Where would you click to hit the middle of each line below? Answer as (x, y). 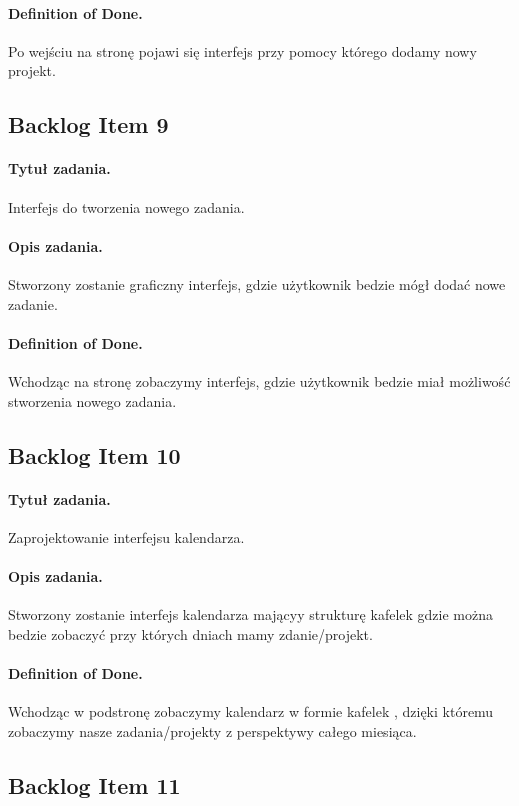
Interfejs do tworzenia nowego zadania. (126, 206)
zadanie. (33, 303)
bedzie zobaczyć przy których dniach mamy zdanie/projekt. (190, 633)
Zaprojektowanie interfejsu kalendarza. (126, 536)
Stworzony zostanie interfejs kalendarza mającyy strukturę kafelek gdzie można (250, 614)
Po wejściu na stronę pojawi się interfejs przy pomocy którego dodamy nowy (242, 50)
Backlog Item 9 (88, 124)
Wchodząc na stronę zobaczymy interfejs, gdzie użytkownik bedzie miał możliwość (259, 380)
